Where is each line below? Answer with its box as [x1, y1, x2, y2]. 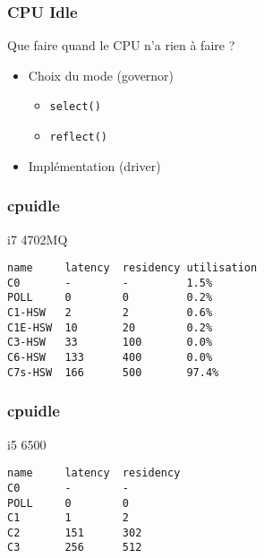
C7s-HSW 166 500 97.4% [7, 365, 219, 379]
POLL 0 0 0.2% [7, 291, 213, 305]
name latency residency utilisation [7, 262, 258, 275]
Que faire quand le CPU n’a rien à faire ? [7, 36, 235, 55]
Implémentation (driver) [28, 156, 161, 175]
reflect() [49, 131, 108, 144]
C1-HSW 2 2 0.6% [7, 306, 213, 320]
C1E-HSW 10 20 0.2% [7, 321, 213, 334]
